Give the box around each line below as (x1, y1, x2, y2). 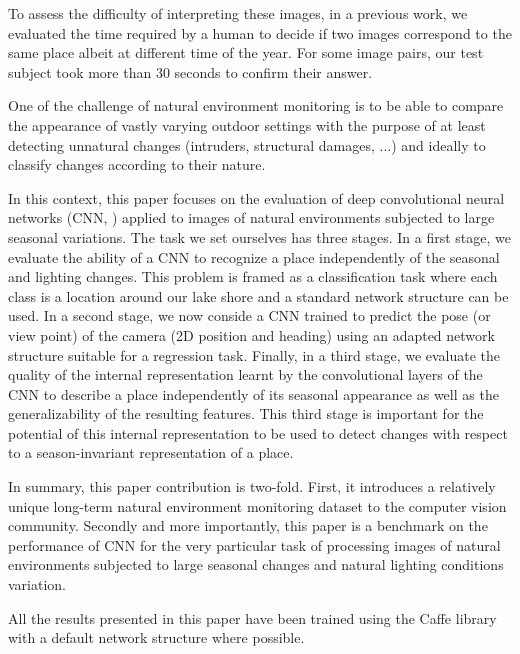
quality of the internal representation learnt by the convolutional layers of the (8, 364, 483, 385)
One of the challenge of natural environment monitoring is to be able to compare (8, 95, 504, 116)
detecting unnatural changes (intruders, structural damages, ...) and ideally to (8, 134, 486, 155)
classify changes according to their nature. (8, 154, 266, 175)
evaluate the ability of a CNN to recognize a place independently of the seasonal (8, 246, 500, 267)
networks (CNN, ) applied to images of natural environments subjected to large (8, 207, 495, 228)
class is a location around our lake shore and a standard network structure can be (8, 285, 509, 306)
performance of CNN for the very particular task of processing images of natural (8, 534, 501, 555)
